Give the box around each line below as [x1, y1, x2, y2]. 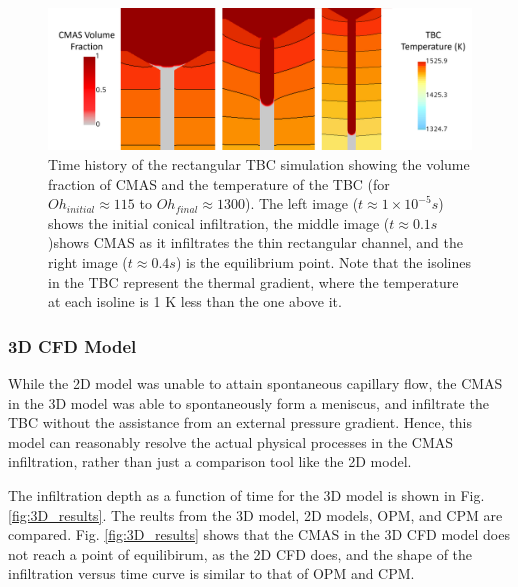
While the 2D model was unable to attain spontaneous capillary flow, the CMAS [8, 373, 503, 393]
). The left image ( [244, 193, 359, 214]
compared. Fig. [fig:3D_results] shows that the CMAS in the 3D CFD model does [8, 524, 510, 545]
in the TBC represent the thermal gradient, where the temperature [48, 271, 459, 292]
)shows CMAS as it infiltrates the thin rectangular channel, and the [48, 232, 464, 253]
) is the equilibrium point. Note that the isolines [175, 252, 471, 272]
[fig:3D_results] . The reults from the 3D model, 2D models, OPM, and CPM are [8, 504, 503, 525]
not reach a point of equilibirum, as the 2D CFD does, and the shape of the [8, 543, 473, 564]
